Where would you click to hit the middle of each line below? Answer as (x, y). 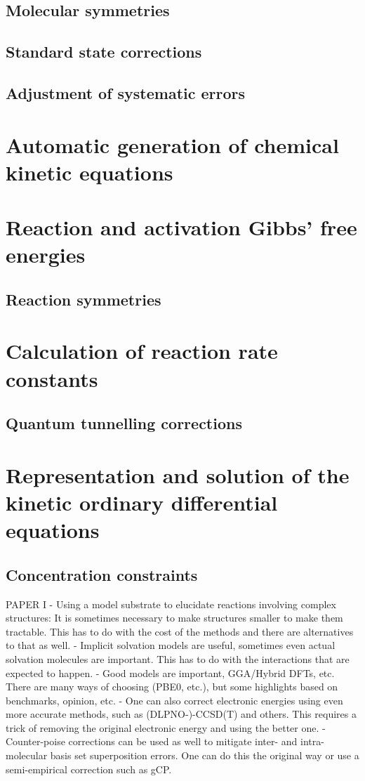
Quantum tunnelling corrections (124, 423)
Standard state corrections (104, 52)
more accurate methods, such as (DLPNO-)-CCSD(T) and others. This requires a (181, 714)
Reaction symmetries (84, 299)
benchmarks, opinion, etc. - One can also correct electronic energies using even (174, 700)
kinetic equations (89, 172)
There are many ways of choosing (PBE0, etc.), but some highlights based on (172, 687)
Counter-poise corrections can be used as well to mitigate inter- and (152, 741)
